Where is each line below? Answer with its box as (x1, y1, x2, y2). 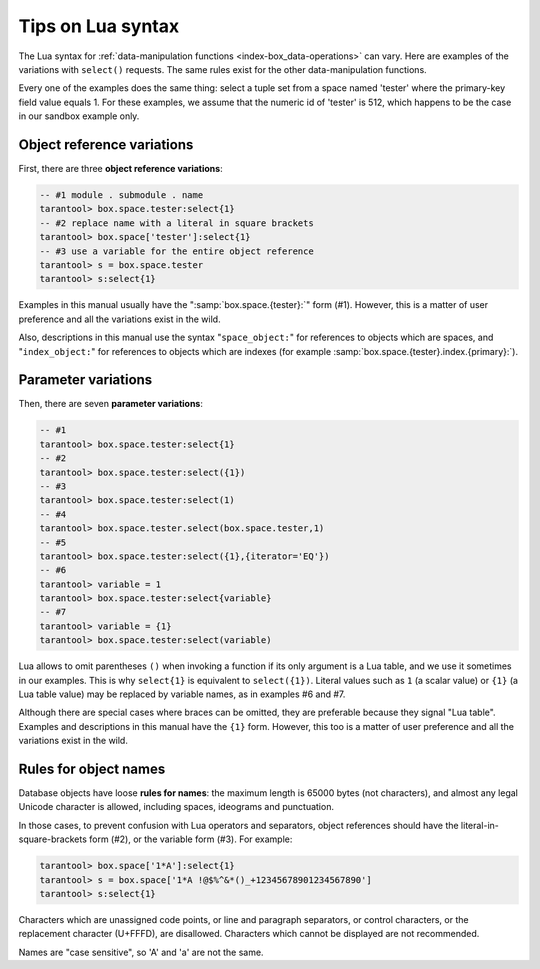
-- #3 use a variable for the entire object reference (39, 245, 314, 257)
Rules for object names (18, 761, 166, 777)
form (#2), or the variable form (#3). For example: (88, 833, 293, 845)
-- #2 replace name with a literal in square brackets (39, 217, 314, 229)
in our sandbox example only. (18, 110, 140, 122)
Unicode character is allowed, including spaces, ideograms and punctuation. (18, 801, 335, 813)
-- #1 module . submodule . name (39, 190, 204, 200)
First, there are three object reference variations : (18, 163, 224, 175)
